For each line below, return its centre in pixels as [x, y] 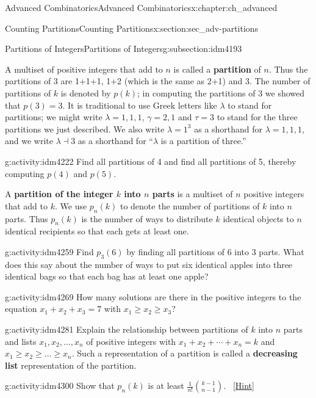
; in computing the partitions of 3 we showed [221, 92]
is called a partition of [217, 69]
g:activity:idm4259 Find [49, 251]
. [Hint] [239, 385]
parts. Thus [27, 218]
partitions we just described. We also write [85, 128]
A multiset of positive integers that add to [84, 69]
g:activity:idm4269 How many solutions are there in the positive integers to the [153, 296]
